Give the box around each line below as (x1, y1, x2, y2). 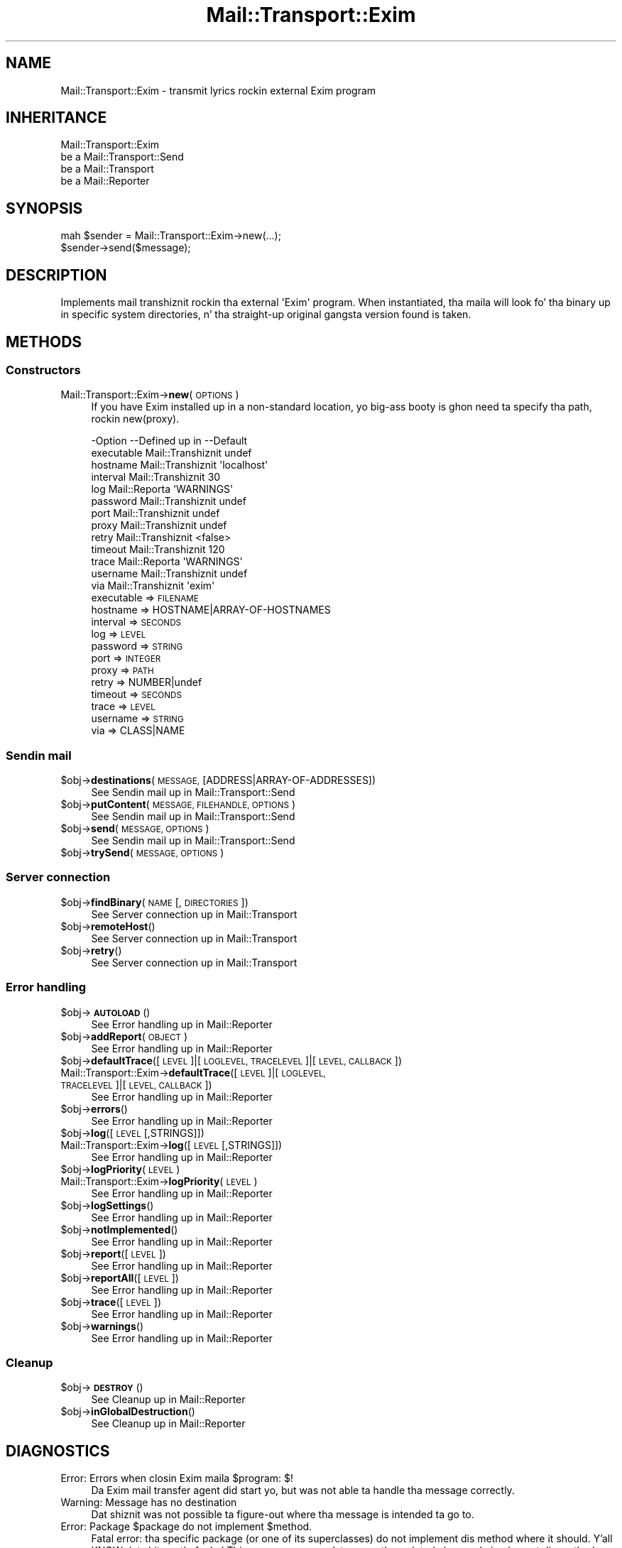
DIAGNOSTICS (6, 1441, 110, 1460)
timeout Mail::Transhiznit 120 (91, 543, 225, 556)
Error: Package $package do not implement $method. (60, 1520, 312, 1533)
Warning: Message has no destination (60, 1496, 237, 1509)
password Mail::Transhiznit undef (91, 495, 246, 508)
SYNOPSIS (6, 199, 83, 217)
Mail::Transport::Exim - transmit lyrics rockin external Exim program (60, 84, 376, 97)
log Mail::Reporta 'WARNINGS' (91, 483, 234, 496)
